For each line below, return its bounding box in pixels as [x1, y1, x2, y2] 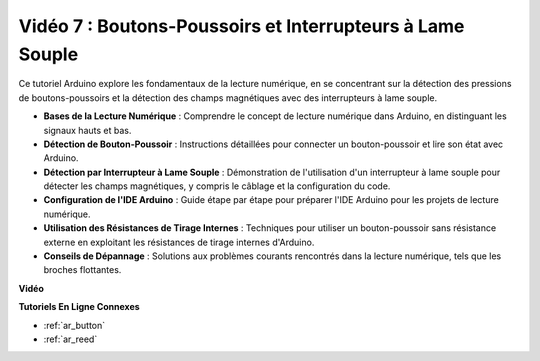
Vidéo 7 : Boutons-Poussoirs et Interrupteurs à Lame [18, 15, 465, 37]
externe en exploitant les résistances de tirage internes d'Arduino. [43, 236, 315, 248]
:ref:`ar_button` [43, 319, 106, 331]
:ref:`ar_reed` [43, 333, 98, 345]
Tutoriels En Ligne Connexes [18, 301, 140, 313]
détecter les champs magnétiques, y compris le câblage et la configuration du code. [43, 180, 391, 192]
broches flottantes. [43, 264, 122, 276]
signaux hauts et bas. [43, 124, 132, 136]
